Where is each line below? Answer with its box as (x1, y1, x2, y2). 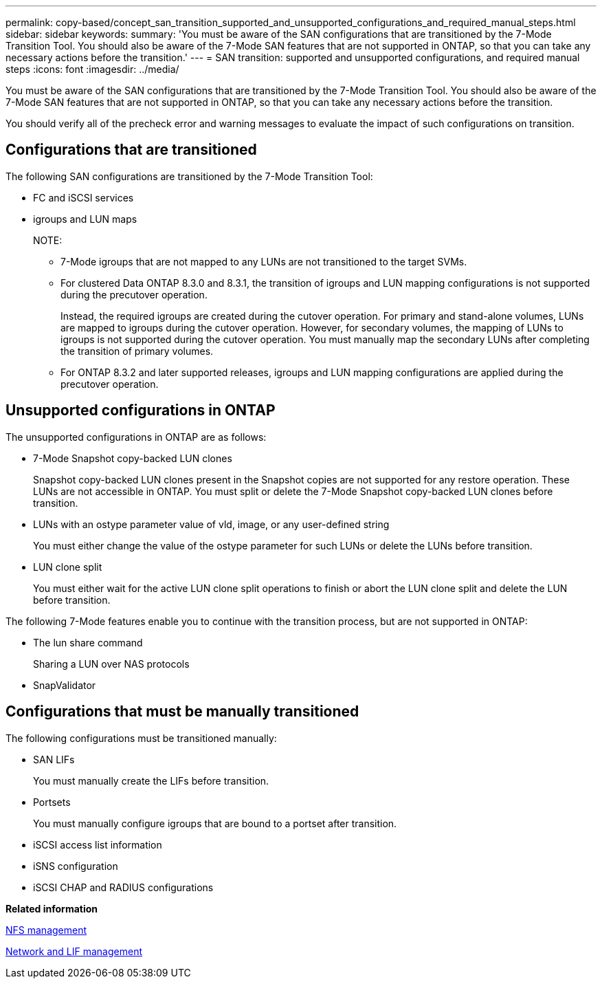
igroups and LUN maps (33, 212, 137, 225)
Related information (5, 902, 98, 915)
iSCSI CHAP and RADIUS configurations (33, 881, 214, 893)
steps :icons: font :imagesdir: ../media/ (5, 63, 179, 75)
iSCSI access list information (33, 838, 162, 851)
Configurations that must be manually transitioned (5, 703, 359, 721)
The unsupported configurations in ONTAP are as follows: (5, 430, 267, 443)
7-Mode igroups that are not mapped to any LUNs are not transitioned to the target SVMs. (60, 255, 467, 267)
